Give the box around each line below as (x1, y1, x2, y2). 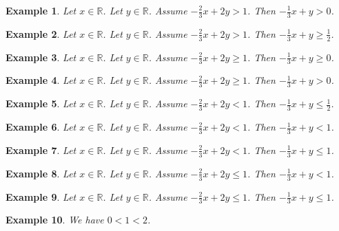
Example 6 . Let (6, 120, 76, 134)
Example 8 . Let (6, 166, 76, 180)
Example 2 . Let (6, 26, 76, 41)
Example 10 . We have (6, 212, 104, 227)
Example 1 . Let (6, 3, 76, 17)
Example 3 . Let (6, 49, 76, 64)
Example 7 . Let (6, 142, 76, 157)
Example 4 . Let (6, 73, 76, 87)
